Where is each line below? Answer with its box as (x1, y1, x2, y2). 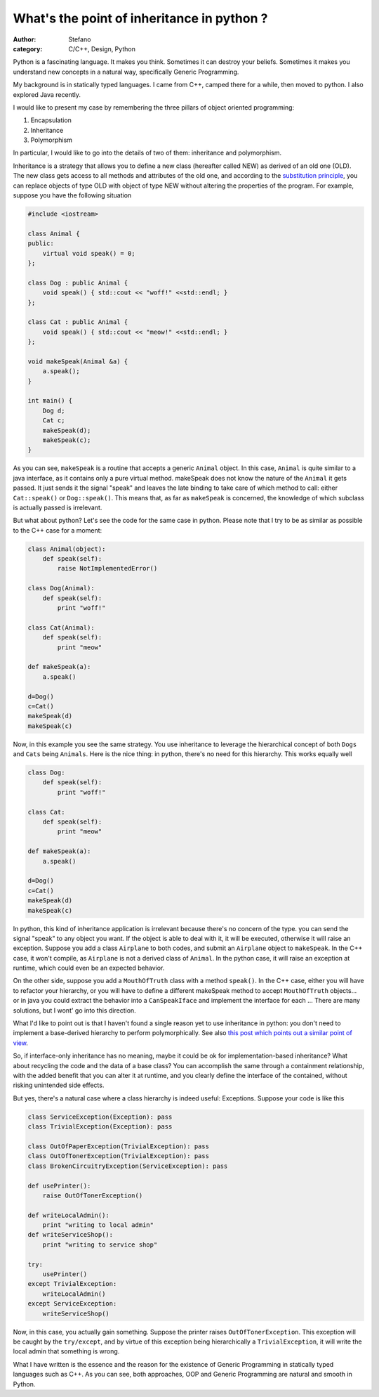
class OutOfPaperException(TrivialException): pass (27, 1142, 210, 1150)
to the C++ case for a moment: (13, 526, 102, 534)
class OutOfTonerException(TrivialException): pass (27, 1152, 210, 1160)
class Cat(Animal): (27, 623, 95, 632)
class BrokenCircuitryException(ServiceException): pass (27, 1162, 228, 1170)
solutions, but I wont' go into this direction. (13, 1006, 136, 1015)
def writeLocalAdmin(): (27, 1211, 110, 1219)
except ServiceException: (27, 1300, 117, 1308)
